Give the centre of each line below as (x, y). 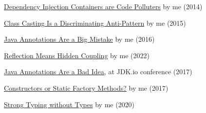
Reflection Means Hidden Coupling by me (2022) (77, 55)
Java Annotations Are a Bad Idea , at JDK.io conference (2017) (98, 72)
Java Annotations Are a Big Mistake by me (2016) (79, 39)
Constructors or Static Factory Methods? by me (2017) (86, 88)
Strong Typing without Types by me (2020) (69, 104)
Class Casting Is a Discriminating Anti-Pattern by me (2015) (95, 23)
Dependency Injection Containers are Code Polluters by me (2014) (103, 6)
